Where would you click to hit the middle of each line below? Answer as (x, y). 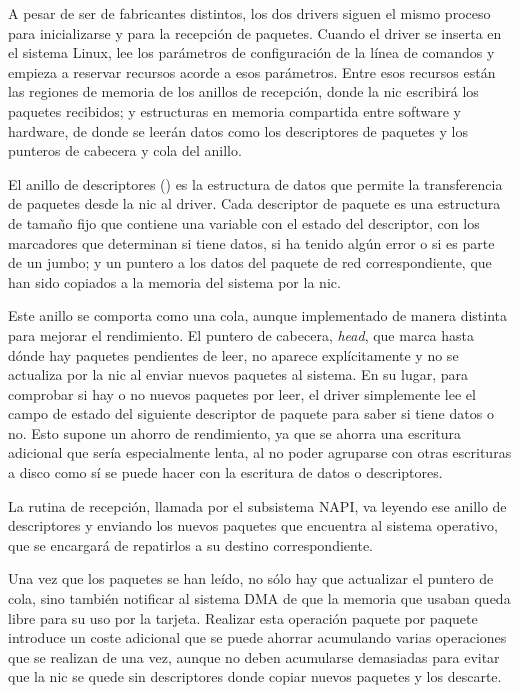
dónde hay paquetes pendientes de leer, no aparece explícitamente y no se (233, 354)
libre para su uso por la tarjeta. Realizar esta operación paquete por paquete (243, 617)
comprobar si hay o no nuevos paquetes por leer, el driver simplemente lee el (242, 393)
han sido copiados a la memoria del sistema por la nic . (174, 281)
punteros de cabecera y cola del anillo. (125, 150)
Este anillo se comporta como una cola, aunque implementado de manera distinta (258, 315)
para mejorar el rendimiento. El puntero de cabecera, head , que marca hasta (241, 334)
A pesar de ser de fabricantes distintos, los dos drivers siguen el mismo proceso (249, 13)
